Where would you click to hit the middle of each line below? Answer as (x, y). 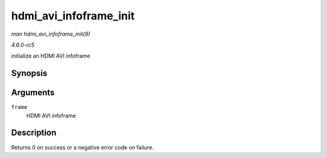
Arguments (33, 93)
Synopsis (29, 74)
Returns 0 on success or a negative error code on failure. (82, 147)
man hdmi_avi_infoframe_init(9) (51, 34)
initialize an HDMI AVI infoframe (51, 56)
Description (34, 133)
